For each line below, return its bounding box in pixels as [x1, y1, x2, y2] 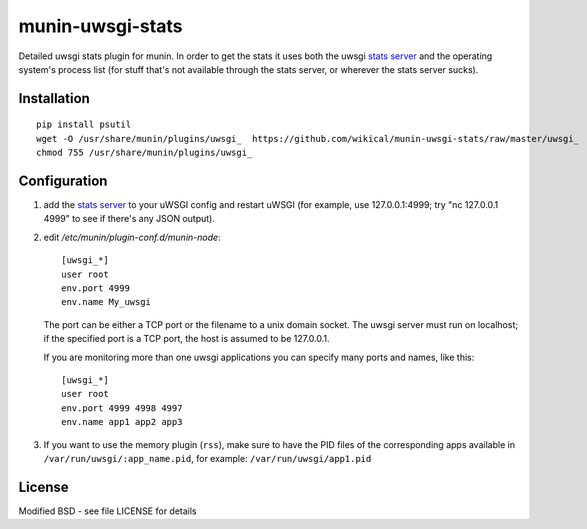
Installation [18, 90, 90, 107]
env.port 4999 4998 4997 [61, 402, 183, 414]
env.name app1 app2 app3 [61, 416, 183, 428]
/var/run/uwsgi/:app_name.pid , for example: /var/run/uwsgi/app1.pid [43, 452, 372, 464]
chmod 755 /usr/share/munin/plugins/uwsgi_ [36, 147, 253, 159]
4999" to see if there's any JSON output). [43, 213, 215, 225]
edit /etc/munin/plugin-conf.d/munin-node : [43, 231, 221, 243]
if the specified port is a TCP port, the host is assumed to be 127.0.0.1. [43, 333, 330, 345]
